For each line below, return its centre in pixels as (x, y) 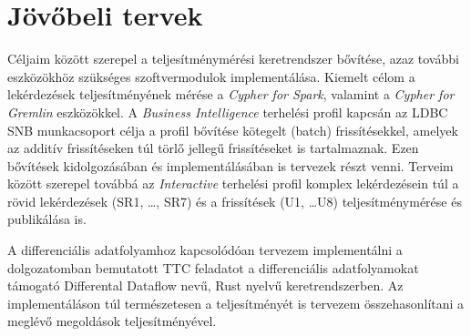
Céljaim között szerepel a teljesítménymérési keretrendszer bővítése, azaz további (233, 59)
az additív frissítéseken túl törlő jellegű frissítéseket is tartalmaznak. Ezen (213, 148)
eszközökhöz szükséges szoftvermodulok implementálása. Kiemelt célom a (211, 76)
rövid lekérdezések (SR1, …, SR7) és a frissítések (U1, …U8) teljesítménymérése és (235, 201)
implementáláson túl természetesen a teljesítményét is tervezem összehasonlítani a (236, 303)
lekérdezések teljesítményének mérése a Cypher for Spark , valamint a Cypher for (231, 94)
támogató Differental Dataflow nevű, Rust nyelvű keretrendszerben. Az (205, 285)
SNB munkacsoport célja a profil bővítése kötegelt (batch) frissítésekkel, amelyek (233, 130)
